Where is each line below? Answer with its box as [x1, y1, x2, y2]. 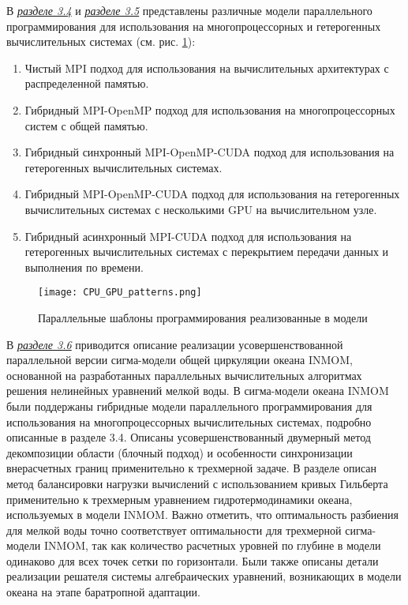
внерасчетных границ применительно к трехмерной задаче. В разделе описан [6, 460, 376, 476]
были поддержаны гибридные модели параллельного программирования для [6, 397, 372, 414]
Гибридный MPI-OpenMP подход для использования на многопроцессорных [24, 101, 395, 118]
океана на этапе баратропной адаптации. [6, 584, 200, 600]
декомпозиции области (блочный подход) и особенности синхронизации [6, 444, 353, 460]
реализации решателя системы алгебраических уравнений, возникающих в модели [6, 568, 402, 584]
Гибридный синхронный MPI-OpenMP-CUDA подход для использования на [24, 144, 395, 160]
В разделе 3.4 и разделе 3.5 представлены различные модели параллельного [6, 2, 372, 18]
